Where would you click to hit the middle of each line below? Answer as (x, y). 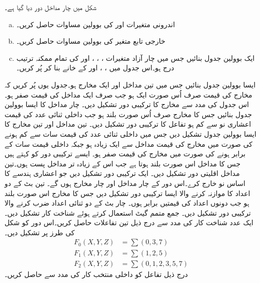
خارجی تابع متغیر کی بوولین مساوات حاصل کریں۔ (91, 41)
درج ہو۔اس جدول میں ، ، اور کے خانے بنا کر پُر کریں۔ (95, 68)
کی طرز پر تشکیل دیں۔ (40, 232)
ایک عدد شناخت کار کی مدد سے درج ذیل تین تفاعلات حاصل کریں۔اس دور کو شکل (129, 222)
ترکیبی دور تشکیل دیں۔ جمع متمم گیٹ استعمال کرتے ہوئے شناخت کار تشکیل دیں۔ (128, 212)
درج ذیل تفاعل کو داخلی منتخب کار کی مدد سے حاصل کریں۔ (96, 274)
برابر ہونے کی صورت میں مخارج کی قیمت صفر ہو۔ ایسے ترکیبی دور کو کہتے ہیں (125, 154)
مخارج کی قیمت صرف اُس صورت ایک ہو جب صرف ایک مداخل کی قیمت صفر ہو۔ (128, 94)
